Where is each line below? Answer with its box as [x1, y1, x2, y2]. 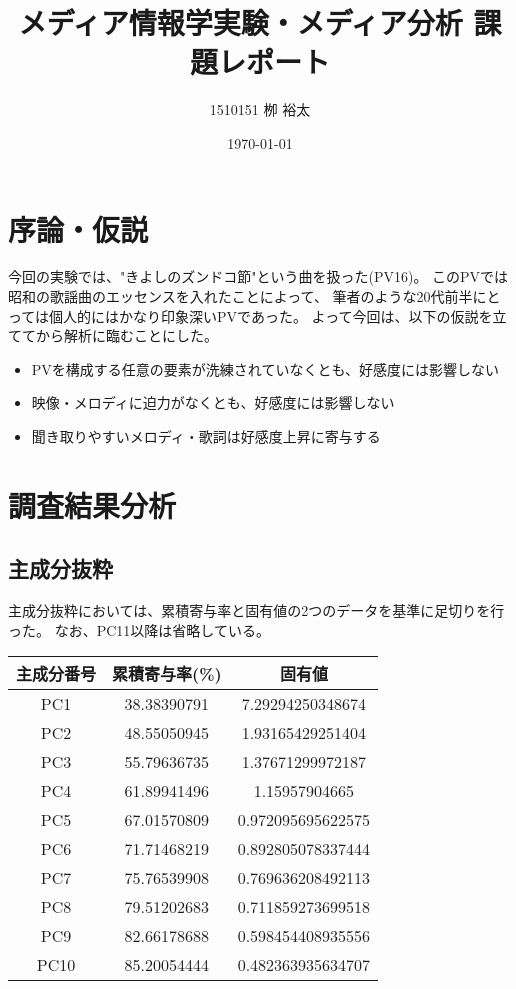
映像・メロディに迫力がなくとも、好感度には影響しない [31, 392, 395, 413]
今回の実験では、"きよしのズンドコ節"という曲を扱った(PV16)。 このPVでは [8, 266, 509, 287]
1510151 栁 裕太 [209, 99, 311, 120]
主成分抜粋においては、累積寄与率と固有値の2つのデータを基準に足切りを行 [8, 600, 505, 621]
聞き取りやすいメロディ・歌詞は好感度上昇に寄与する [31, 426, 381, 446]
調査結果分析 [8, 484, 177, 525]
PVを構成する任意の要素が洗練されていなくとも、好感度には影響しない [31, 358, 499, 379]
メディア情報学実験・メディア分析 [18, 2, 463, 43]
